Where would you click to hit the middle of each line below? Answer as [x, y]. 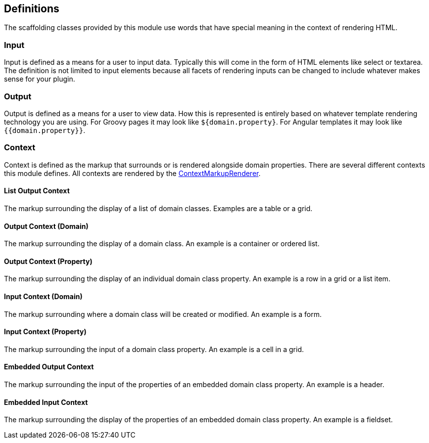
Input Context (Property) [45, 332]
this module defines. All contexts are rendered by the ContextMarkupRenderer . [132, 173]
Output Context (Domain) [46, 226]
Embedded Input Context [46, 402]
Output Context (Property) [48, 261]
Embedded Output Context [49, 367]
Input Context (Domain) [43, 296]
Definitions [32, 9]
